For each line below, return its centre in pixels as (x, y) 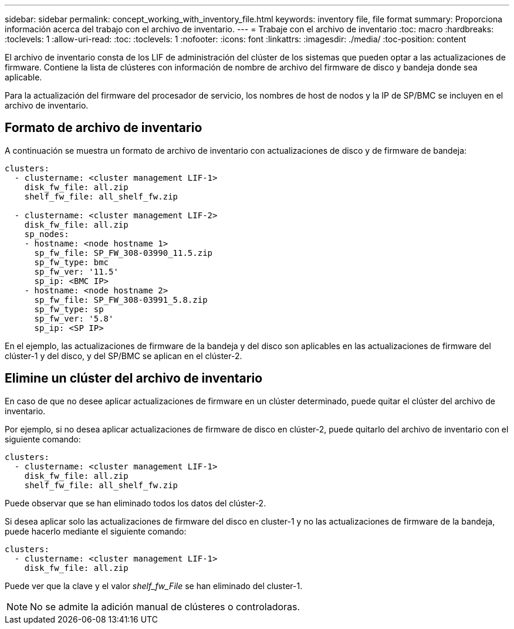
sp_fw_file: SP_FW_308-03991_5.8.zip (121, 300)
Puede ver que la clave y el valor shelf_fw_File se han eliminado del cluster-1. (154, 586)
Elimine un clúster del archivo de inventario (134, 378)
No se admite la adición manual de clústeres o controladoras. (165, 606)
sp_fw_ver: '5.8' (74, 318)
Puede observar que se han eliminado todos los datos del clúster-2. (136, 503)
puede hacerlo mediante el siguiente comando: (96, 531)
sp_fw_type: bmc (72, 262)
